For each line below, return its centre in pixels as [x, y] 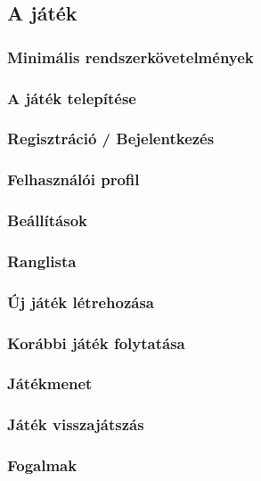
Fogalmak [42, 465]
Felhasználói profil [73, 179]
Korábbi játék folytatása [96, 342]
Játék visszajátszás [76, 424]
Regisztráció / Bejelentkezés [111, 139]
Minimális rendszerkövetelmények [130, 57]
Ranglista [42, 261]
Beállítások [48, 220]
